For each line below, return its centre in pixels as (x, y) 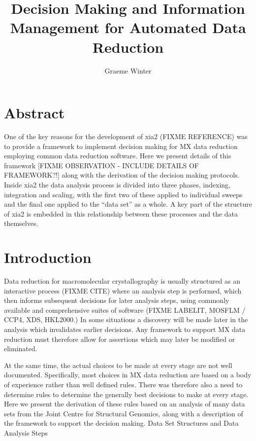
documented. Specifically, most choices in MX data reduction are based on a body (128, 375)
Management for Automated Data (128, 27)
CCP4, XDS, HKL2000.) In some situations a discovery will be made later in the (126, 319)
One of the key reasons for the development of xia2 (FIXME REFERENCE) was (126, 136)
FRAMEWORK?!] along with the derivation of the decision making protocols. (122, 175)
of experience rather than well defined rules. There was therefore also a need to (123, 385)
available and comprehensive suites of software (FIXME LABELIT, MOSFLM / (125, 310)
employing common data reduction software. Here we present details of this (118, 156)
